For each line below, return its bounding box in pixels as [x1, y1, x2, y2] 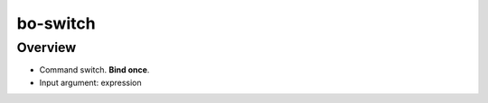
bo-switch [16, 13, 96, 33]
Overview [16, 39, 77, 56]
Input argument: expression [39, 77, 142, 88]
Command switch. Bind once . [39, 64, 150, 75]
